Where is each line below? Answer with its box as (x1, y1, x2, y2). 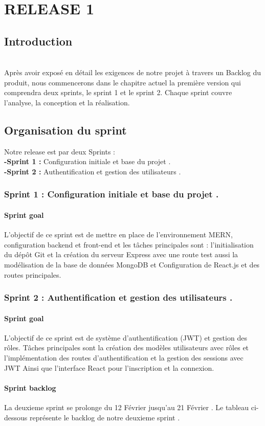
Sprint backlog (4, 382, 56, 393)
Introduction (4, 33, 73, 49)
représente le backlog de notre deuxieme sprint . (29, 412, 180, 422)
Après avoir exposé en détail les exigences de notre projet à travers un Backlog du (4, 67, 261, 78)
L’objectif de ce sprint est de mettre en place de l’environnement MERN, (4, 229, 233, 240)
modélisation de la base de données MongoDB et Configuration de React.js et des (4, 259, 260, 270)
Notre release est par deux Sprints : (4, 146, 115, 156)
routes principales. (4, 269, 61, 280)
